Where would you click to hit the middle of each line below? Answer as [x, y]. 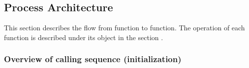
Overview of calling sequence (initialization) [93, 59]
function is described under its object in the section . [84, 37]
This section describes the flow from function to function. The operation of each [124, 28]
